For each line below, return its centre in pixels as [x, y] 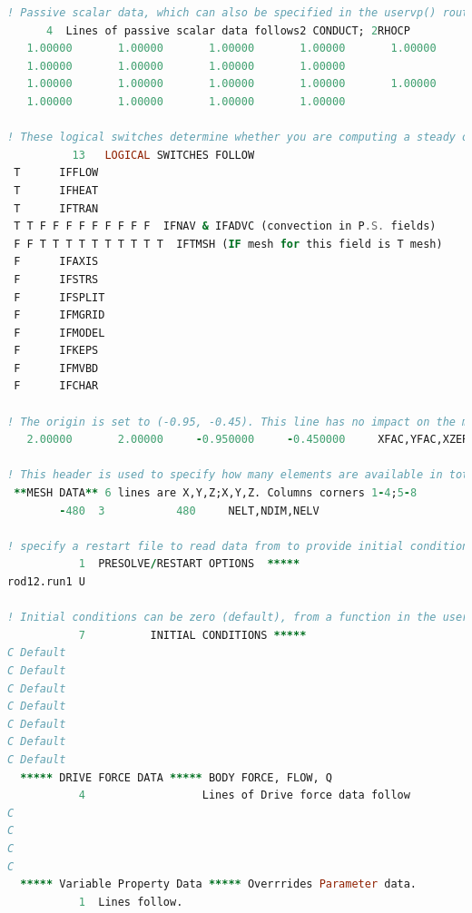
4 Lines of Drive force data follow [244, 795]
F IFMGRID [59, 315]
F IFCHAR [56, 386]
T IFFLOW [56, 173]
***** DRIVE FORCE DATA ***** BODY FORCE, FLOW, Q [176, 777]
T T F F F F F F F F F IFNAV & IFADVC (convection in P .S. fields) [225, 226]
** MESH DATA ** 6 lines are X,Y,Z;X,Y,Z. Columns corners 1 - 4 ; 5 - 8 [216, 493]
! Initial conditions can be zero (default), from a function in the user [238, 618]
